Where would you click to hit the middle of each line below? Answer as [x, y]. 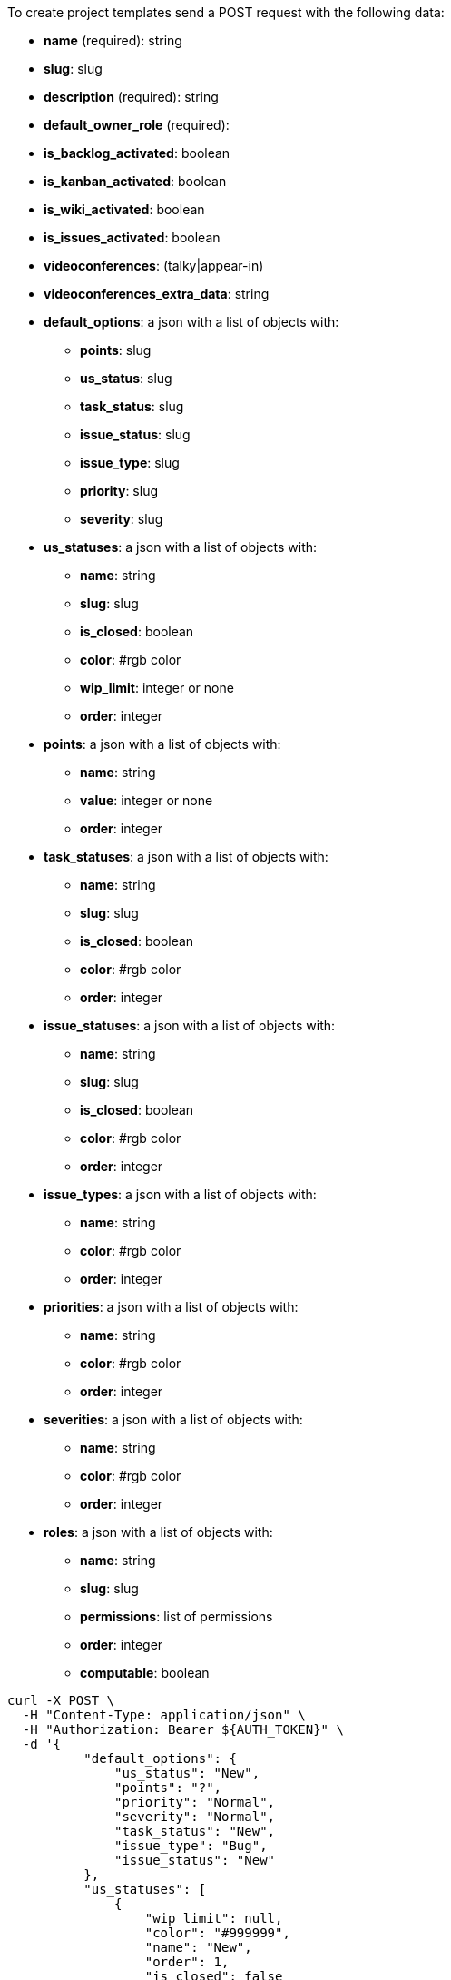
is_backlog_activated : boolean [137, 153]
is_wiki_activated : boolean [124, 209]
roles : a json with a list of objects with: [158, 1532]
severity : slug [122, 519]
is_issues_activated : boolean [132, 237]
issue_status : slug [135, 434]
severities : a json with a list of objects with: [173, 1419]
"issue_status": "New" [195, 1860]
